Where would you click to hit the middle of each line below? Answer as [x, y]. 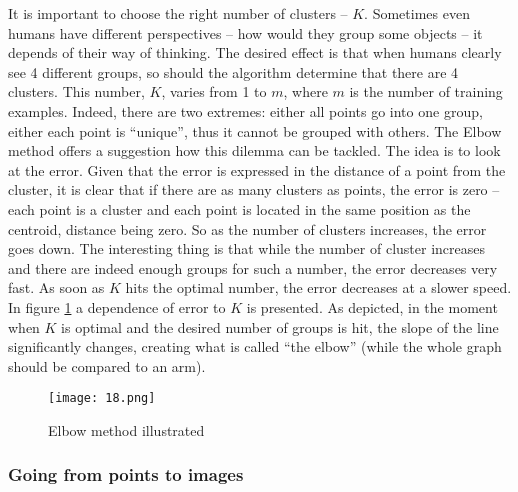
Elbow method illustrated [126, 429]
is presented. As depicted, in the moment [372, 306]
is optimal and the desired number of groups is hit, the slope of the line [280, 326]
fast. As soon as [56, 287]
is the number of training [426, 91]
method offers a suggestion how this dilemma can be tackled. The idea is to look [254, 150]
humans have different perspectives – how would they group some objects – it [245, 32]
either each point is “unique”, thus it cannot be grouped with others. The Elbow [255, 130]
